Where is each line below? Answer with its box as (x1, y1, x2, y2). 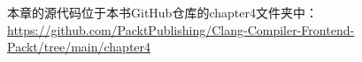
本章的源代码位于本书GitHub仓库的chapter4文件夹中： (7, 3, 318, 21)
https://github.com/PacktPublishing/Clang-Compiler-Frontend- (7, 20, 355, 38)
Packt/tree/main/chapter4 (7, 38, 151, 56)
